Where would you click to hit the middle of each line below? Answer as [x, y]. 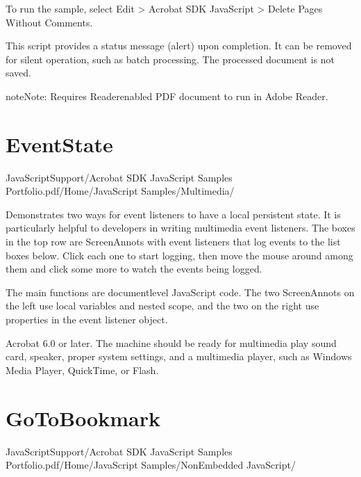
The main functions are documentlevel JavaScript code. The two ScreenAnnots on [180, 292]
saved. [19, 73]
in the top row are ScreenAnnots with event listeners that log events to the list [173, 242]
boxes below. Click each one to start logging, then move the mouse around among [179, 255]
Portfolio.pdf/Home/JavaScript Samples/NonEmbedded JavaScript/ [151, 465]
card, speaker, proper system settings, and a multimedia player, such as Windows [179, 356]
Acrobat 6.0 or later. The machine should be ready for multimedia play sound [171, 342]
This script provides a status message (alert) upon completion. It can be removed [179, 46]
